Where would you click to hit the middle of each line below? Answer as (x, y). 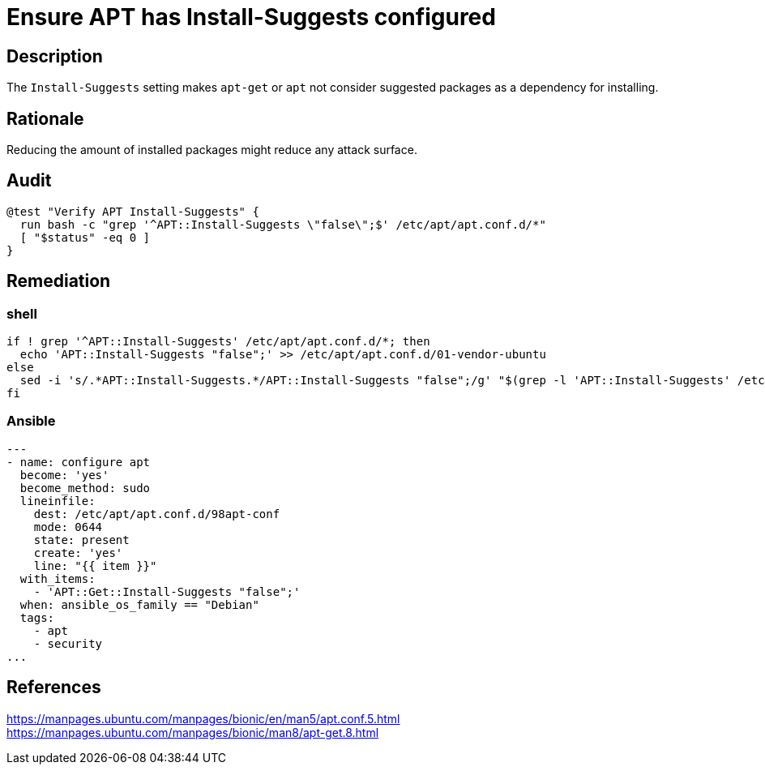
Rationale (45, 118)
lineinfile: (58, 501)
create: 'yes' (78, 553)
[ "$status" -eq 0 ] (85, 237)
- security (68, 643)
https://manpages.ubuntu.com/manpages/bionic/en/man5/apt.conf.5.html (203, 718)
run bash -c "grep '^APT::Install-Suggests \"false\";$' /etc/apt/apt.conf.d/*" (283, 224)
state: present (81, 540)
